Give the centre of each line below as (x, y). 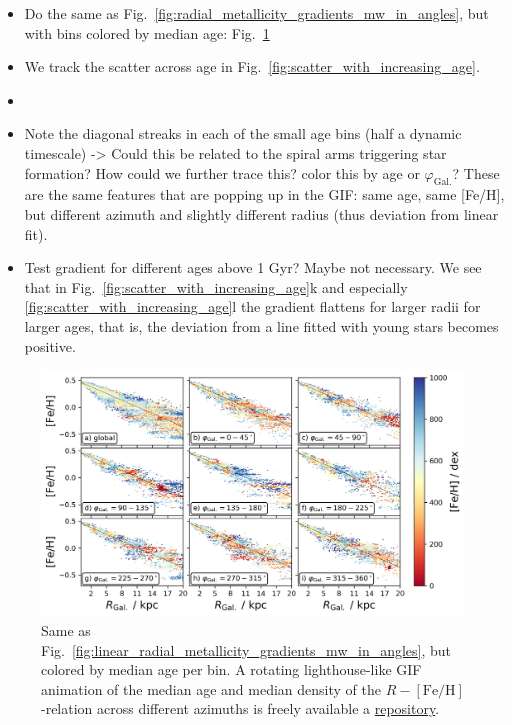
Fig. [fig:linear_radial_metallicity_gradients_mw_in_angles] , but (246, 649)
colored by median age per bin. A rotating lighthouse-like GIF (231, 669)
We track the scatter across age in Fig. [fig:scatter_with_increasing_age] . (252, 66)
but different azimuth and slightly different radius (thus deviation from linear (261, 213)
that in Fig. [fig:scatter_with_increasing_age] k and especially (216, 286)
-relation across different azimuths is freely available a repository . (240, 708)
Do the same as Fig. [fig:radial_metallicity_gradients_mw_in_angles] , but (256, 13)
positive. (50, 345)
